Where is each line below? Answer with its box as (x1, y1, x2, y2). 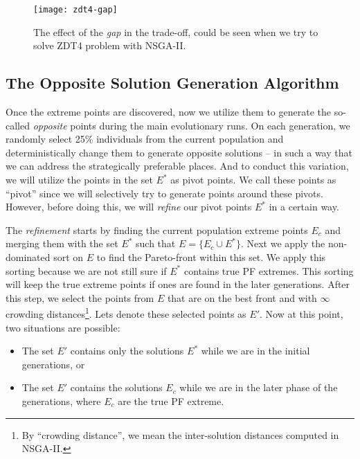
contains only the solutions (70, 343, 184, 358)
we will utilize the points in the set (6, 172, 153, 187)
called (6, 118, 30, 132)
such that (136, 236, 176, 251)
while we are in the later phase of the (179, 380, 338, 395)
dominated (6, 249, 51, 264)
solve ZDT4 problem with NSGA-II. (33, 38, 186, 53)
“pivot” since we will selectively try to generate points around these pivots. (6, 186, 323, 200)
